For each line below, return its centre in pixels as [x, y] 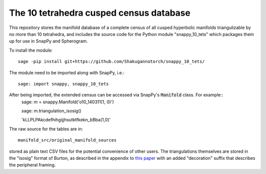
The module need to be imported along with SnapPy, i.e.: [67, 72]
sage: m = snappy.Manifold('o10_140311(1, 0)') [68, 102]
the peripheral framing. [33, 165]
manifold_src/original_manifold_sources [67, 140]
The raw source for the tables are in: [46, 129]
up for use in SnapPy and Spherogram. [49, 41]
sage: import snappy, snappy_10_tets [64, 84]
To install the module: [31, 50]
